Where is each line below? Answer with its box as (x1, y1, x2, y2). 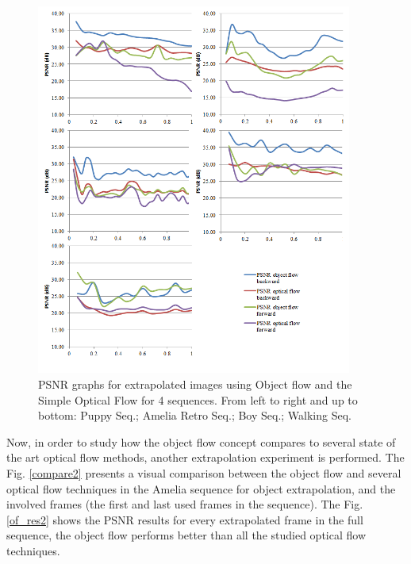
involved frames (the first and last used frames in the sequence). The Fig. (6, 496, 363, 512)
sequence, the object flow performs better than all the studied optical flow (6, 527, 367, 543)
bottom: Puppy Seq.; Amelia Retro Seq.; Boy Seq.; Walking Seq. (38, 407, 351, 424)
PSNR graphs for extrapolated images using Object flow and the (38, 375, 352, 392)
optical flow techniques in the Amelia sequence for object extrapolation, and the (6, 480, 396, 497)
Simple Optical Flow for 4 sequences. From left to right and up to (38, 391, 358, 408)
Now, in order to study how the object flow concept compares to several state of (6, 433, 396, 450)
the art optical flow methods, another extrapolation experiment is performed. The (6, 449, 405, 466)
